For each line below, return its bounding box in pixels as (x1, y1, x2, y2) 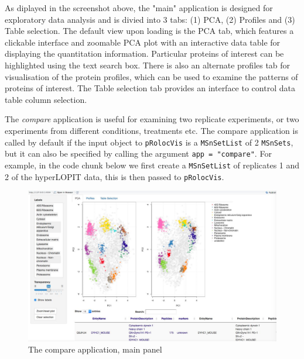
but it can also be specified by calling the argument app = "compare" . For (5, 147, 272, 160)
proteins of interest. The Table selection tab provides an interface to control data (5, 82, 295, 94)
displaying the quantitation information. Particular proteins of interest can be (5, 47, 284, 60)
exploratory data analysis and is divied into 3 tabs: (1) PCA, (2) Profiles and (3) (5, 13, 295, 25)
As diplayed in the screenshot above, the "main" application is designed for (5, 2, 273, 13)
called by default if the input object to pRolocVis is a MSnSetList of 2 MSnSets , (5, 136, 293, 148)
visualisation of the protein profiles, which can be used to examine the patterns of (5, 70, 298, 82)
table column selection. (5, 93, 87, 105)
